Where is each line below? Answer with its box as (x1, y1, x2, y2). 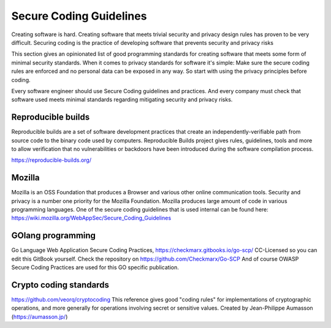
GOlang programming (11, 231, 96, 241)
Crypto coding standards (11, 280, 110, 290)
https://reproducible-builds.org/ (11, 156, 92, 164)
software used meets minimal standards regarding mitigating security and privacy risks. (11, 96, 233, 104)
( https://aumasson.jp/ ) (11, 313, 68, 320)
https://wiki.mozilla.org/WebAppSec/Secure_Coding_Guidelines (11, 215, 172, 222)
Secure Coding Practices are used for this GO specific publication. (11, 264, 179, 271)
